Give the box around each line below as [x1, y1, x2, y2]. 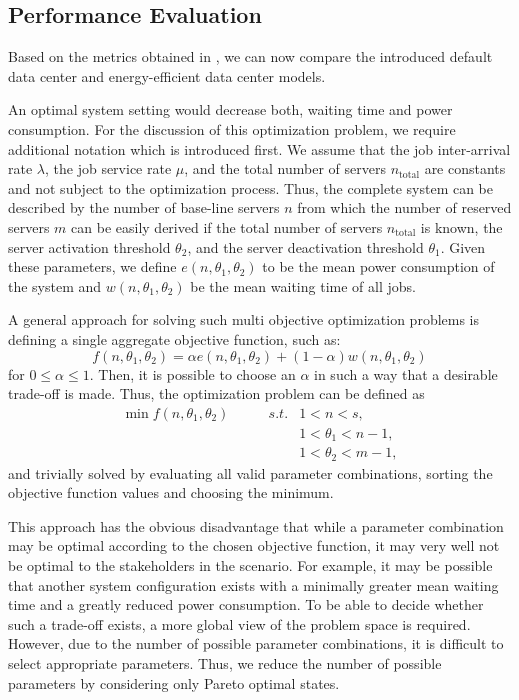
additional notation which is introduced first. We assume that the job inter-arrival [8, 138, 511, 159]
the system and [8, 275, 102, 296]
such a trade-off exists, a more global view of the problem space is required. [8, 613, 471, 634]
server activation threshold [8, 236, 171, 257]
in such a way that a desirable [314, 363, 498, 384]
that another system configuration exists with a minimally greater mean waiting [8, 574, 499, 595]
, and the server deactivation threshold [187, 236, 424, 257]
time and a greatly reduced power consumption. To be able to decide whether [8, 594, 484, 615]
